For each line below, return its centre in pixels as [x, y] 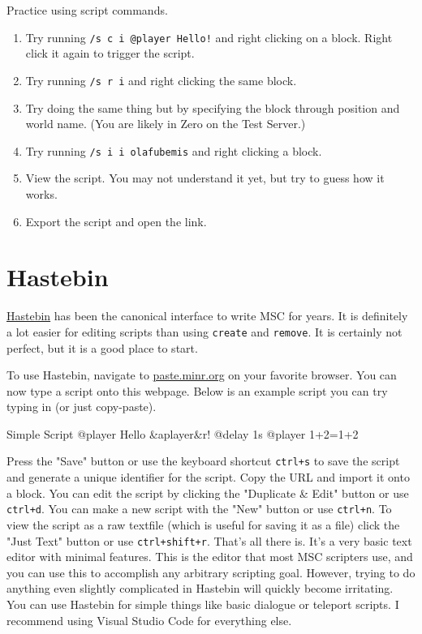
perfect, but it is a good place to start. [102, 347]
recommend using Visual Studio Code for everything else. [149, 620]
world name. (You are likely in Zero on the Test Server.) [166, 124]
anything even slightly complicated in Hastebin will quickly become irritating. [200, 588]
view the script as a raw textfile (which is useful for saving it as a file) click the [203, 524]
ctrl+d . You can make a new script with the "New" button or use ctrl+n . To [199, 509]
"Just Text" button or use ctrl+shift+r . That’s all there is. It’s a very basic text [209, 540]
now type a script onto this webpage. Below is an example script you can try [197, 390]
